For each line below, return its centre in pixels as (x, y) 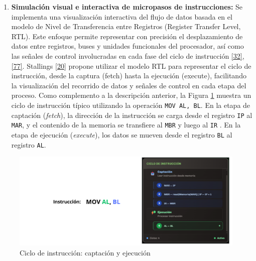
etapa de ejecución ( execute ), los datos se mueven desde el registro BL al (122, 134)
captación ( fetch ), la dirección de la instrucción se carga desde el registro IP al (132, 115)
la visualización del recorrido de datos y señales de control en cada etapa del (129, 85)
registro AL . (29, 144)
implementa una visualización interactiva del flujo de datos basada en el (122, 16)
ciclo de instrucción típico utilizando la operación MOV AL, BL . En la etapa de (131, 105)
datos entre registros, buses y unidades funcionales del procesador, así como (127, 46)
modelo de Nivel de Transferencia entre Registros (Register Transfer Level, (126, 26)
